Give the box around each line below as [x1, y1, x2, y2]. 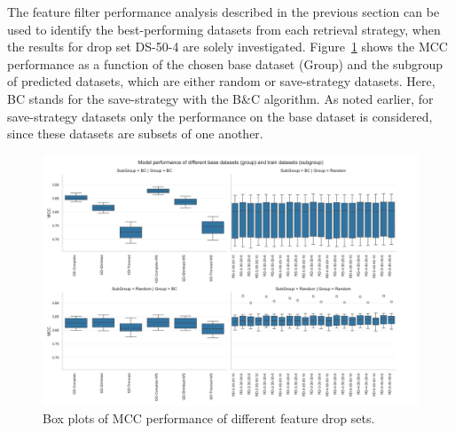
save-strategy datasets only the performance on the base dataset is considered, [7, 106, 433, 125]
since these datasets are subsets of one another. [7, 124, 263, 143]
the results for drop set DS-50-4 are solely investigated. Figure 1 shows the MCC [7, 37, 448, 56]
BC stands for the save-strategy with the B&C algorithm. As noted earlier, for [7, 89, 434, 107]
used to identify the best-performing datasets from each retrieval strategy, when [7, 20, 441, 38]
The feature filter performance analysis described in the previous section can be [7, 3, 440, 20]
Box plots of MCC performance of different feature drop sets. [43, 408, 375, 427]
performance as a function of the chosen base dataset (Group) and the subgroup [7, 54, 443, 73]
